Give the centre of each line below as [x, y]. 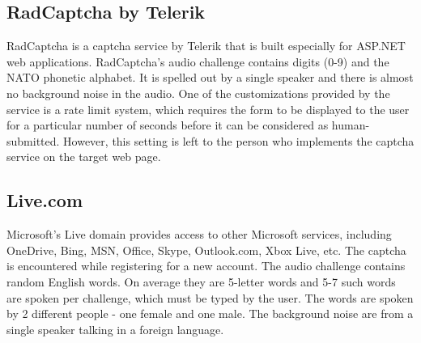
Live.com [45, 200]
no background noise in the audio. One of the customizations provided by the [198, 93]
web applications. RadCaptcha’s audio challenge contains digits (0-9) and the [198, 61]
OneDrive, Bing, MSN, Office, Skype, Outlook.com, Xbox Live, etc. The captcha [206, 250]
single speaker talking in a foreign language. [115, 329]
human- [351, 125]
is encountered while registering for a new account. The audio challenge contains [206, 266]
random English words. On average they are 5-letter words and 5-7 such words [201, 281]
